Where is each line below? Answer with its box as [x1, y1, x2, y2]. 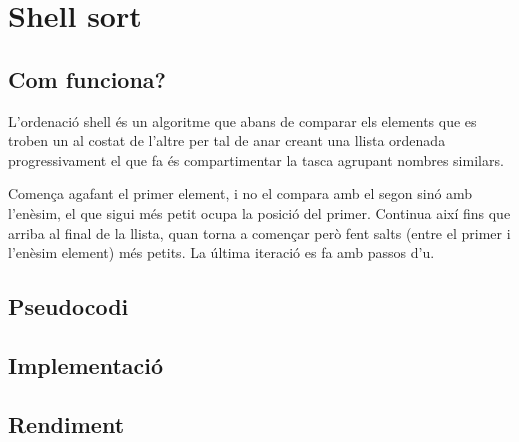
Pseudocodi [8, 291, 129, 322]
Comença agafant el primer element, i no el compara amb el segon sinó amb [8, 183, 473, 204]
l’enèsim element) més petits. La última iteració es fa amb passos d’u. [8, 242, 435, 263]
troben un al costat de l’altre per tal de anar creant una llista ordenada [8, 130, 446, 151]
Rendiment [8, 408, 125, 439]
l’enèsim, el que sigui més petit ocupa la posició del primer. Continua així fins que [8, 202, 511, 223]
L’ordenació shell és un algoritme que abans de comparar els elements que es [8, 110, 477, 131]
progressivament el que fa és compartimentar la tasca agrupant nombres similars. [8, 149, 504, 170]
